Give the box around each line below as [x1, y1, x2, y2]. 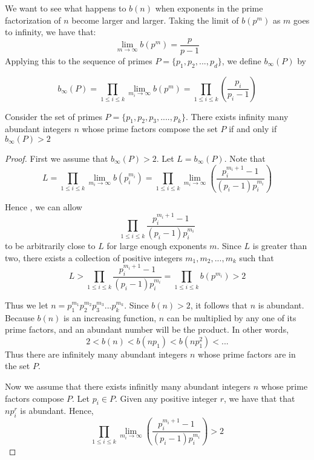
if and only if [229, 122, 277, 135]
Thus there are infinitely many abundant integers [5, 347, 188, 360]
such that [239, 251, 274, 264]
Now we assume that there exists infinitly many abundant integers [5, 380, 251, 393]
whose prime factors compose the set [82, 122, 218, 135]
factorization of [5, 13, 61, 26]
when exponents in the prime [155, 2, 263, 14]
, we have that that [224, 392, 295, 404]
